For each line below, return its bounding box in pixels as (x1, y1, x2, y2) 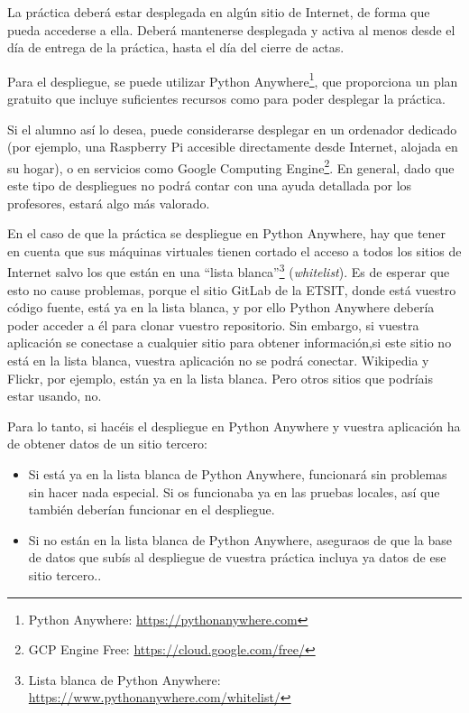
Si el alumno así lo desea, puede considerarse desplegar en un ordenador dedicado (7, 119, 457, 138)
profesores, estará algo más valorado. (7, 193, 210, 212)
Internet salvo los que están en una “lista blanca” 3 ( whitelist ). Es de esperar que (7, 260, 450, 282)
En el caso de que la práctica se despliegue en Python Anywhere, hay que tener (7, 224, 446, 243)
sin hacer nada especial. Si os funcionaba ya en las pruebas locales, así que (28, 482, 440, 501)
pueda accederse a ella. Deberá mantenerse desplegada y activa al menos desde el (7, 20, 455, 39)
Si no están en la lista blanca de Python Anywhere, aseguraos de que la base (28, 530, 453, 549)
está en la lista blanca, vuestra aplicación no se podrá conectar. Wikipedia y (7, 351, 429, 370)
